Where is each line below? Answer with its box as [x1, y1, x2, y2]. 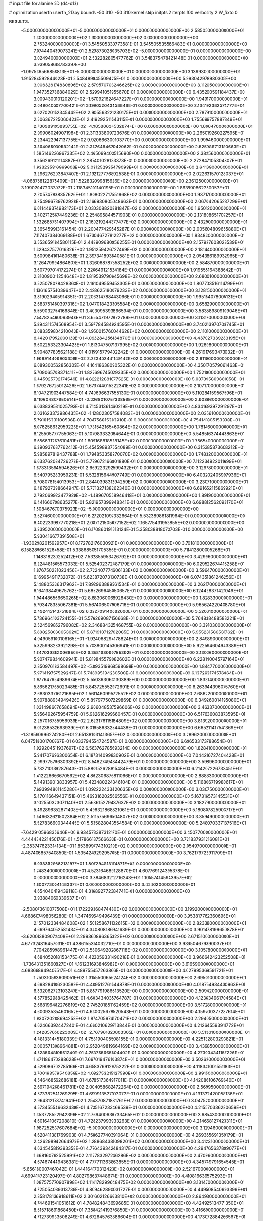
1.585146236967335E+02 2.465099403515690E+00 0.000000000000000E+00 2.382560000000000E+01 [33, 150, 251, 156]
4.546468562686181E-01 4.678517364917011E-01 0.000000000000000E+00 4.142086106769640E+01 [33, 1077, 242, 1083]
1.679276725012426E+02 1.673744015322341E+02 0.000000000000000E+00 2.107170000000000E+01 [33, 383, 245, 389]
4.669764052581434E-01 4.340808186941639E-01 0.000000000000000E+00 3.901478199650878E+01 [33, 926, 245, 932]
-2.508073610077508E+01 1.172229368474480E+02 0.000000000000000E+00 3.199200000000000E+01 [21, 906, 237, 912]
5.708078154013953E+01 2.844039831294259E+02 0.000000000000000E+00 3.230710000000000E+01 [33, 479, 248, 484]
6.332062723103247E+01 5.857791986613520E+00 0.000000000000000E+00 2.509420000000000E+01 [33, 988, 249, 994]
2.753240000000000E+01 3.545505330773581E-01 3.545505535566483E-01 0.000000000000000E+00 [33, 41, 248, 47]
